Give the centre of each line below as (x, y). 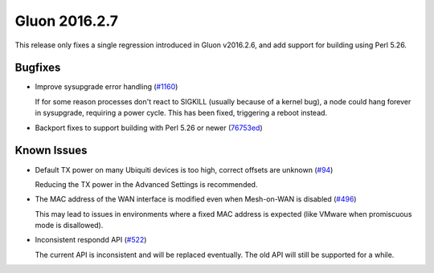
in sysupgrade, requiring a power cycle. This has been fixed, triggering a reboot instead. (181, 113)
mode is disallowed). (69, 226)
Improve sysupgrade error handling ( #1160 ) (106, 87)
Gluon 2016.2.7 (67, 21)
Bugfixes (38, 68)
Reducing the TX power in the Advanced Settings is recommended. (146, 184)
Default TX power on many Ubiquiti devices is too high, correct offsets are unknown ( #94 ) (184, 169)
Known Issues (51, 151)
